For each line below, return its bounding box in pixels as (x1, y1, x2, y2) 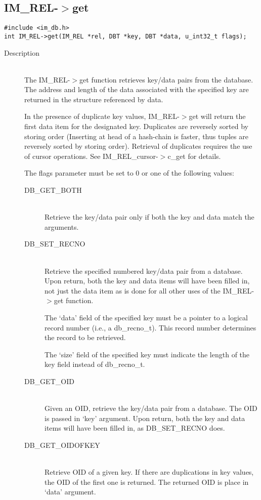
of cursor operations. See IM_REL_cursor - (24, 150, 158, 161)
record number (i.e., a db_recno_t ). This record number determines (45, 322, 256, 332)
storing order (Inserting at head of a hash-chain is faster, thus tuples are (24, 131, 248, 141)
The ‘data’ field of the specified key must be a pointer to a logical (45, 312, 248, 322)
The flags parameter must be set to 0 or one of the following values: (24, 168, 234, 178)
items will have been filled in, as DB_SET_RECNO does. (45, 423, 225, 433)
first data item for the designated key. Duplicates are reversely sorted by (24, 121, 248, 132)
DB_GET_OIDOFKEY (24, 439, 100, 450)
